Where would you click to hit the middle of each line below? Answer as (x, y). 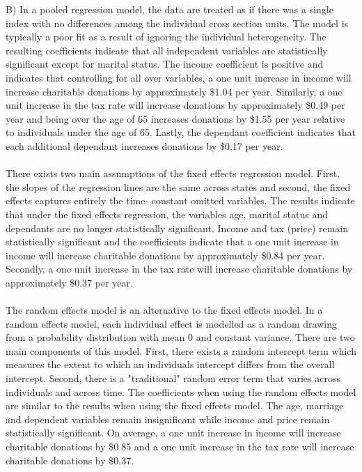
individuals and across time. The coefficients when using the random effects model (181, 391)
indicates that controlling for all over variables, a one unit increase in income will (179, 77)
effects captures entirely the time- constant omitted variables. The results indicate (180, 200)
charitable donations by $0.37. (70, 460)
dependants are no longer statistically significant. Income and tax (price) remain (177, 228)
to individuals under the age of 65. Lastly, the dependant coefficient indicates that (181, 132)
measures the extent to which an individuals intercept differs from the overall (170, 364)
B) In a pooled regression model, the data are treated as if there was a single (170, 9)
